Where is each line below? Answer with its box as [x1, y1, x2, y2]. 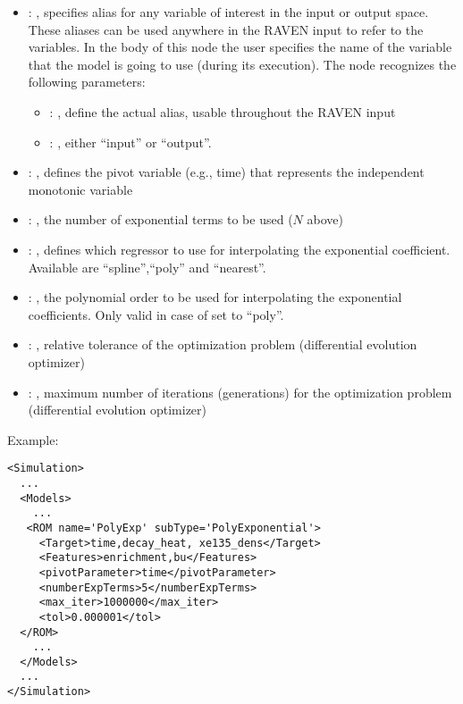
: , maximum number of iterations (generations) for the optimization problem [28, 382, 452, 401]
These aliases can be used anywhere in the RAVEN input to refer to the [28, 20, 424, 38]
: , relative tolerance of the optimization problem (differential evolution [28, 335, 417, 354]
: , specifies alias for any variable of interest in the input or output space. [28, 3, 429, 21]
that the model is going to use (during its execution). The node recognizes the [28, 54, 457, 73]
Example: [7, 430, 59, 448]
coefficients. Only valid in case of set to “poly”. [28, 305, 284, 323]
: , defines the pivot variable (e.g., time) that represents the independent [28, 163, 425, 181]
